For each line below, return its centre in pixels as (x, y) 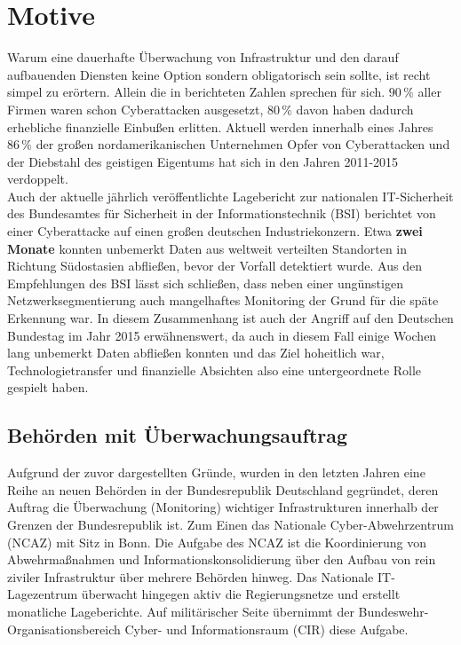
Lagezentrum (43, 594)
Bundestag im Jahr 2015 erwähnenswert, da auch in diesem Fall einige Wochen (222, 335)
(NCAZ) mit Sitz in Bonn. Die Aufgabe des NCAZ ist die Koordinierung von (217, 542)
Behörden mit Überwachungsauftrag (178, 435)
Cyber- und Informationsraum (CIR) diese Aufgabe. (266, 629)
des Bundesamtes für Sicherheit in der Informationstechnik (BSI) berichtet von (222, 213)
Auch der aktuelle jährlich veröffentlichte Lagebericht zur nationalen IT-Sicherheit (230, 196)
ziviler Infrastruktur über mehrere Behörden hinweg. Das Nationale (191, 576)
